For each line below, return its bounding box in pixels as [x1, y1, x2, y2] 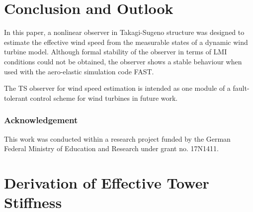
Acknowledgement [4, 114, 78, 126]
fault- [233, 83, 250, 93]
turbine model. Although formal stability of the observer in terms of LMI [4, 46, 227, 57]
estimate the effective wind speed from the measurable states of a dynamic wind [4, 36, 248, 47]
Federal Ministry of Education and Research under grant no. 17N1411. [4, 143, 219, 154]
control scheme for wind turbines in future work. [30, 92, 178, 103]
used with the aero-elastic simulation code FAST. [4, 66, 154, 76]
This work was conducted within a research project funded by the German [4, 133, 231, 144]
